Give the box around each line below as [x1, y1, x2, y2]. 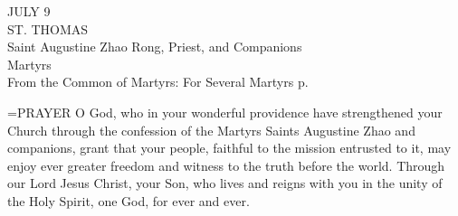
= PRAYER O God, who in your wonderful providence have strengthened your [7, 102, 443, 121]
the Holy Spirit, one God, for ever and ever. [7, 191, 250, 210]
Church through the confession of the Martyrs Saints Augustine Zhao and [7, 120, 415, 139]
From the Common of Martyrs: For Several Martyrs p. [7, 72, 309, 91]
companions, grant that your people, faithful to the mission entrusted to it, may [7, 138, 452, 157]
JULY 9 [7, 2, 51, 20]
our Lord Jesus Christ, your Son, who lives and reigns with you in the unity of [7, 174, 443, 193]
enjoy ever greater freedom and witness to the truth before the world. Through [7, 155, 445, 174]
